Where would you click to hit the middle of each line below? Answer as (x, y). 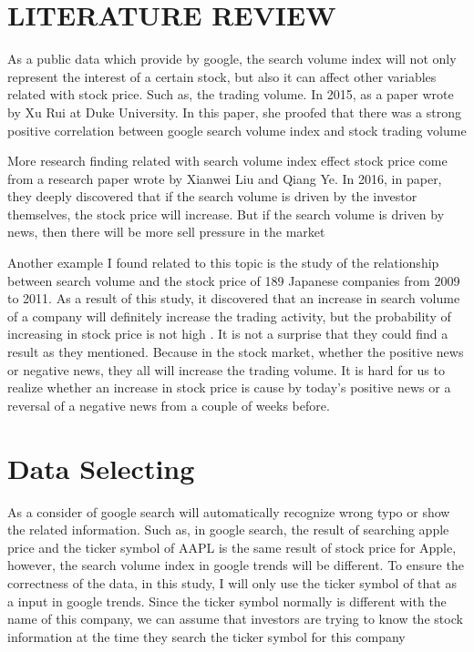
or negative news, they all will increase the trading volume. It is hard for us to (226, 369)
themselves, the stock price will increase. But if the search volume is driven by (226, 214)
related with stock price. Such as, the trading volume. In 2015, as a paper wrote (231, 94)
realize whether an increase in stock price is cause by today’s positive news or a (229, 387)
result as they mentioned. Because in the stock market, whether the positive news (236, 352)
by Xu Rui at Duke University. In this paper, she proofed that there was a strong (234, 112)
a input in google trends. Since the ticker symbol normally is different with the (227, 601)
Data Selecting (101, 468)
